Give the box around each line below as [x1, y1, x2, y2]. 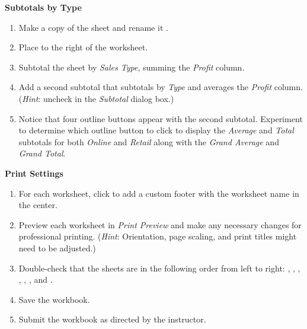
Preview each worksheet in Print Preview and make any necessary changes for [18, 218, 302, 231]
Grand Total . [18, 147, 66, 159]
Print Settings [5, 167, 63, 179]
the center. [18, 199, 57, 211]
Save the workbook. [18, 293, 90, 305]
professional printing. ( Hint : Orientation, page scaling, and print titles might [18, 230, 297, 242]
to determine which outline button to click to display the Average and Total [18, 124, 294, 136]
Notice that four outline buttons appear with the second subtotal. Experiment [18, 112, 303, 124]
